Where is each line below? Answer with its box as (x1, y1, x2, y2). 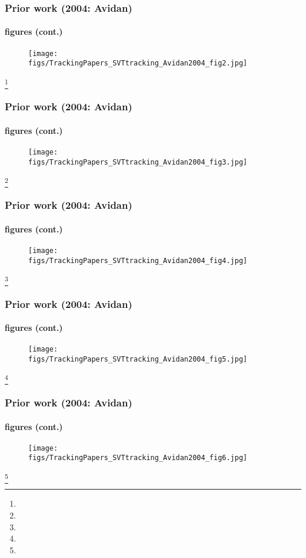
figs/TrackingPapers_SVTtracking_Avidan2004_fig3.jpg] (28, 157, 248, 166)
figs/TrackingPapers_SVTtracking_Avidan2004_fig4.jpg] (28, 256, 248, 265)
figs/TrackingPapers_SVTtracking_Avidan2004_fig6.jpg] (28, 454, 248, 462)
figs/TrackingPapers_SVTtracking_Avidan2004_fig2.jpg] (28, 59, 248, 68)
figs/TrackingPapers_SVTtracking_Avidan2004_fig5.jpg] (28, 355, 248, 364)
